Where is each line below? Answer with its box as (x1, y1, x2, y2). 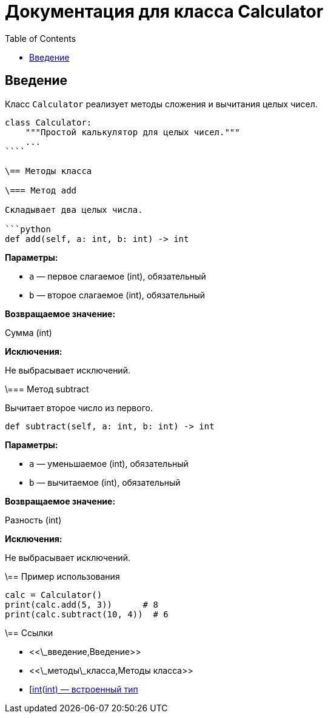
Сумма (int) (5, 327, 52, 338)
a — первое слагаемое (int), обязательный (29, 270, 206, 281)
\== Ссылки (5, 627, 53, 638)
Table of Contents (5, 33, 76, 44)
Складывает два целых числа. (5, 204, 143, 215)
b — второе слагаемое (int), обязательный (29, 289, 206, 300)
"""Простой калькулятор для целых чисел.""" (25, 127, 240, 137)
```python (5, 224, 51, 234)
